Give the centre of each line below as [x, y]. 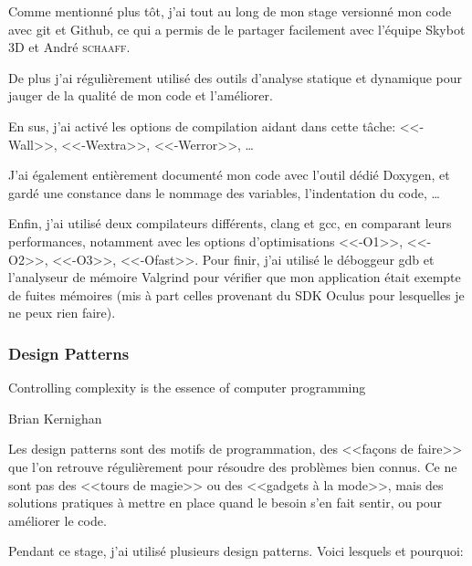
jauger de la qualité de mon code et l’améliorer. [141, 95]
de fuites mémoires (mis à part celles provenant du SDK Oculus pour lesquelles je [236, 294]
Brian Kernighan [55, 418]
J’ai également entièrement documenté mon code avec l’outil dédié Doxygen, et [229, 175]
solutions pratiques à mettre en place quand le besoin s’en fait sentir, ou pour [226, 503]
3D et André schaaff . [69, 47]
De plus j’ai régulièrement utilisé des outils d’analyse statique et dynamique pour [236, 77]
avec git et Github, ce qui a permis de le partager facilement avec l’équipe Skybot [237, 29]
